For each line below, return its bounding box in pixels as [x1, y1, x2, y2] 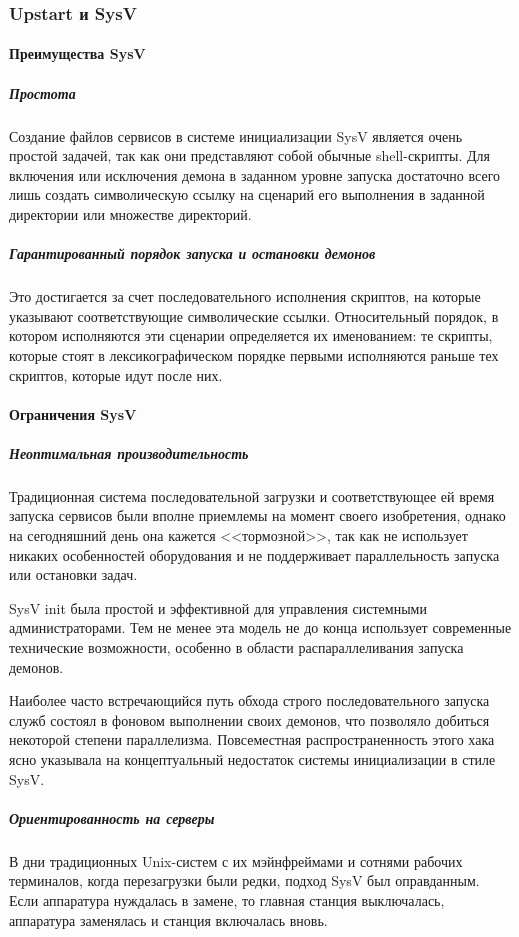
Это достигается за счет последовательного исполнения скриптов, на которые [9, 286, 481, 307]
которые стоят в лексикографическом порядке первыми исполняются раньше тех [9, 344, 499, 365]
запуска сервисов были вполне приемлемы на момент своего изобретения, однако [9, 505, 506, 526]
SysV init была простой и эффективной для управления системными [9, 597, 427, 618]
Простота [9, 82, 76, 103]
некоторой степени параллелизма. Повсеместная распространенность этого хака [9, 729, 495, 750]
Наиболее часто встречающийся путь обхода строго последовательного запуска [9, 690, 490, 711]
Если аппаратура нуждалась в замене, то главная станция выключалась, [9, 889, 445, 910]
